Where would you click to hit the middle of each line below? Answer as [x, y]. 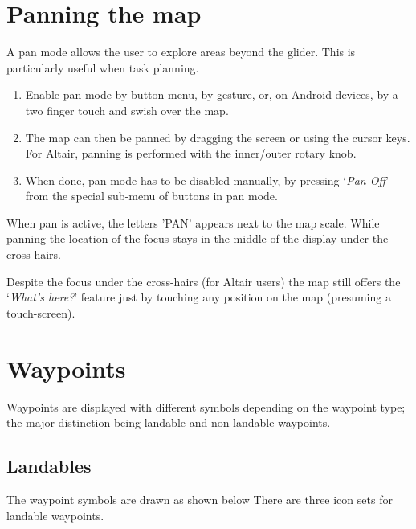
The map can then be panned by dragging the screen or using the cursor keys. [218, 137]
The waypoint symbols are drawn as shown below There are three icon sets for [200, 499]
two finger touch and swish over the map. [127, 110]
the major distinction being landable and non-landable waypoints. [169, 422]
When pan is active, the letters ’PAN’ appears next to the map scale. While [193, 222]
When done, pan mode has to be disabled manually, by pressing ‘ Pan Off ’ [207, 180]
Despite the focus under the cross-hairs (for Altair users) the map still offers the [204, 281]
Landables [49, 466]
